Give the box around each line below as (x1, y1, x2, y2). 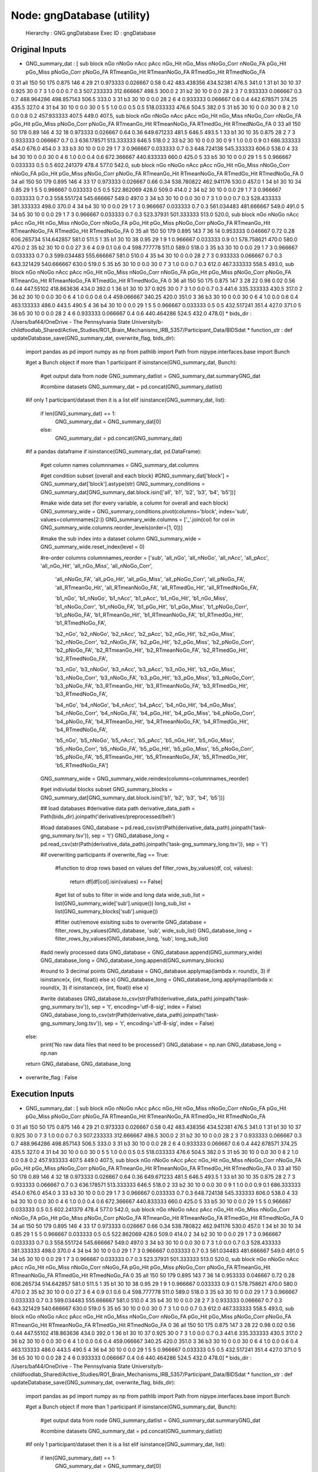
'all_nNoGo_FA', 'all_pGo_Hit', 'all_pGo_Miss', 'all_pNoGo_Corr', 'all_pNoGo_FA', (55, 576, 246, 583)
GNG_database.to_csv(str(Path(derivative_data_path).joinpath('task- (84, 995, 250, 1002)
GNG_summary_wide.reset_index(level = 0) (40, 543, 145, 551)
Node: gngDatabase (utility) (11, 9, 150, 22)
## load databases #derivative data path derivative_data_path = (40, 805, 196, 812)
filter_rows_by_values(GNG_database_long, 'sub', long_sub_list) (55, 935, 208, 942)
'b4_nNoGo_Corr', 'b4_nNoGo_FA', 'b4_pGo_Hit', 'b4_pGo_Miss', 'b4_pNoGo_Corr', (55, 710, 256, 717)
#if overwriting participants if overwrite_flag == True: (40, 851, 169, 858)
